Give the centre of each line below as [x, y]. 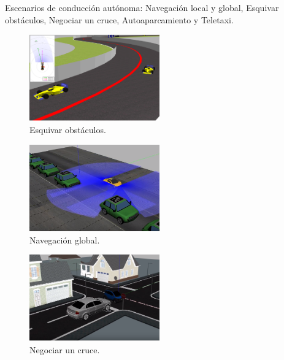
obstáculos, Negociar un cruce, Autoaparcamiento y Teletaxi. [119, 19]
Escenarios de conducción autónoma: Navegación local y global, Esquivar [142, 7]
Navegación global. [65, 239]
